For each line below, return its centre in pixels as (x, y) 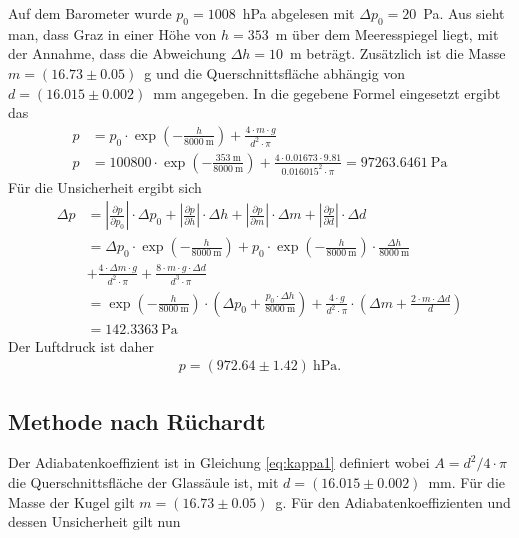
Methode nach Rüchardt (137, 420)
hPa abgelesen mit (298, 13)
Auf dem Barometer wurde (90, 13)
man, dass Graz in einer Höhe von (112, 33)
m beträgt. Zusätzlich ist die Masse (398, 53)
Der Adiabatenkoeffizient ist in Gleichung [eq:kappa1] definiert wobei (219, 462)
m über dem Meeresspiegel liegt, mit (387, 33)
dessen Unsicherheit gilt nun (94, 521)
